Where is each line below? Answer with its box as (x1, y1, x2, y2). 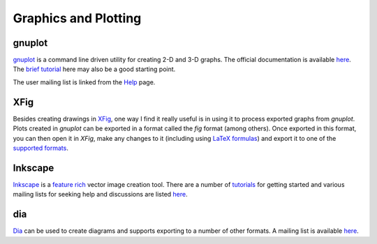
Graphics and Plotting (13, 10, 142, 26)
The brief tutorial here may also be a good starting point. (13, 65, 176, 73)
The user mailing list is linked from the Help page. (13, 77, 156, 86)
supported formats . (13, 144, 69, 152)
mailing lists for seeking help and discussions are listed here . (13, 190, 188, 199)
